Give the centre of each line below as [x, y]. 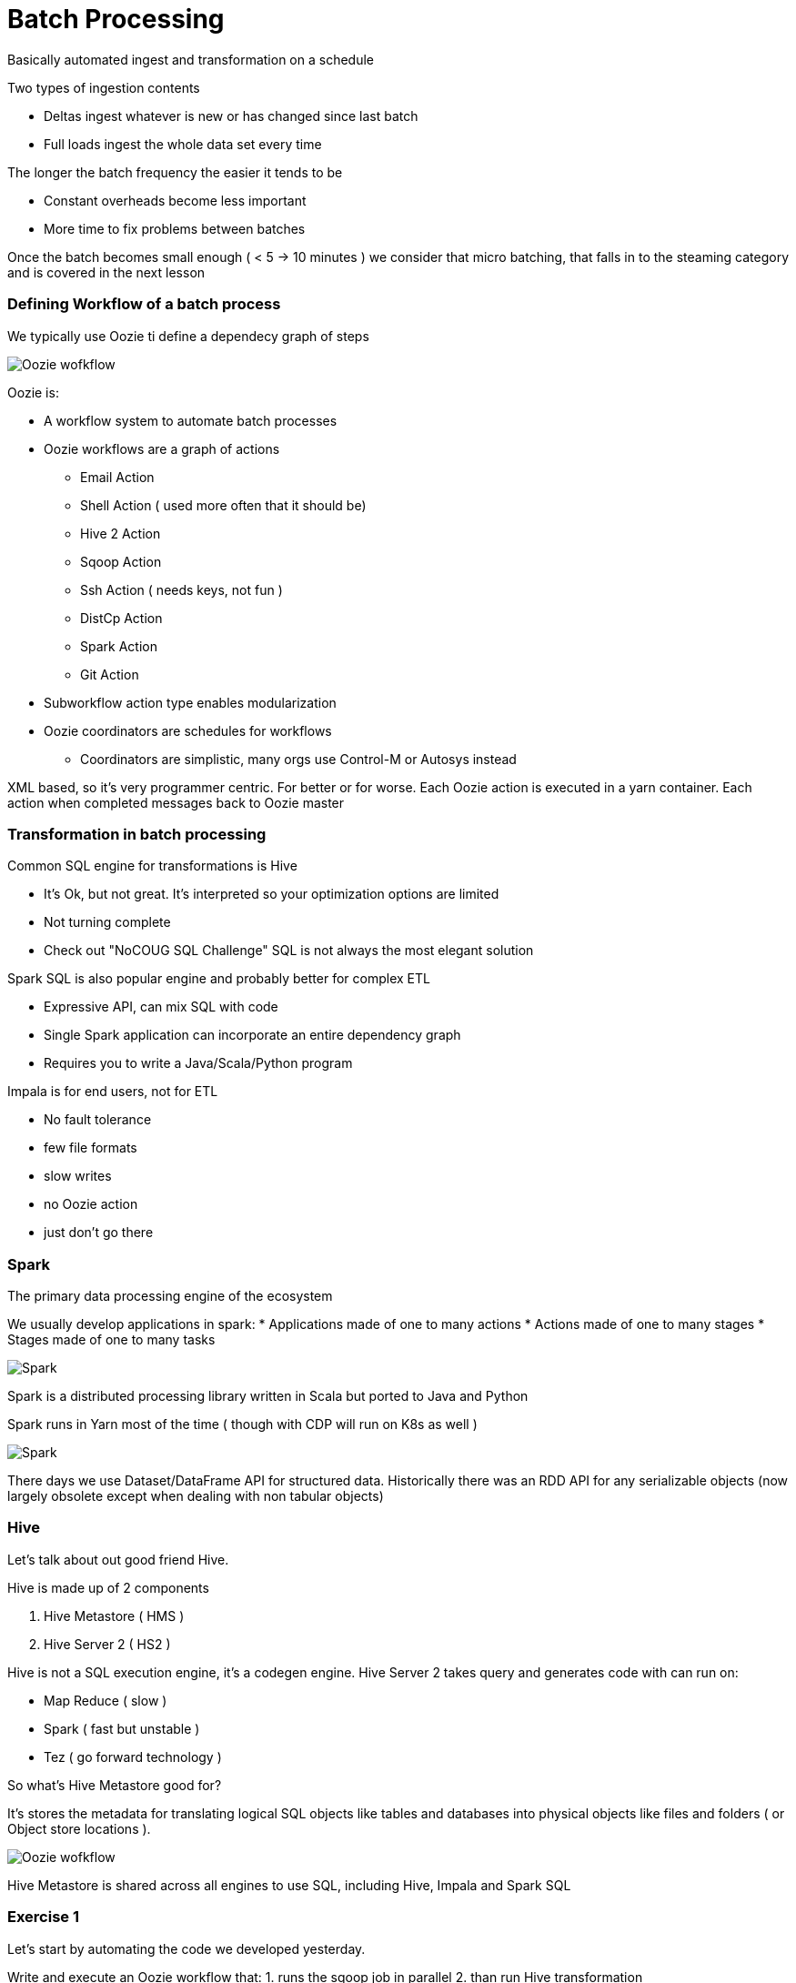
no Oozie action [91, 1204]
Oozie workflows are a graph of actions [162, 448]
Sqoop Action [121, 561]
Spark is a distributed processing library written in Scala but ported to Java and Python [268, 1396]
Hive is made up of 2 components [108, 1587]
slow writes [78, 1176]
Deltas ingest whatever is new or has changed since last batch [231, 116]
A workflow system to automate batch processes [191, 420]
